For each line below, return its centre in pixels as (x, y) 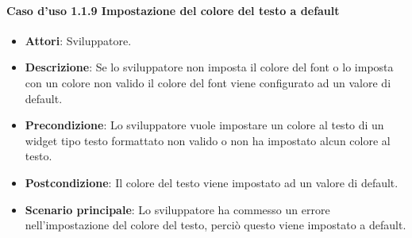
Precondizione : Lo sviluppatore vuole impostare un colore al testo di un (204, 125)
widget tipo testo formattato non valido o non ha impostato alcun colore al (208, 140)
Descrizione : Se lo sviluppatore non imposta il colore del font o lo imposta (209, 67)
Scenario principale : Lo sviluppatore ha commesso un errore (177, 209)
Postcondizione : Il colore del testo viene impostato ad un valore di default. (212, 182)
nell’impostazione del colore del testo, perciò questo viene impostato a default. (216, 225)
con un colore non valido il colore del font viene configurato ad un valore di (208, 82)
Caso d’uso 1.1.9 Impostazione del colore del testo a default (173, 10)
